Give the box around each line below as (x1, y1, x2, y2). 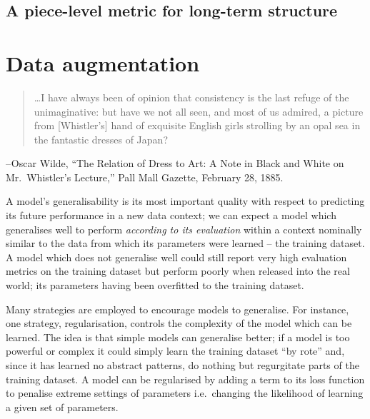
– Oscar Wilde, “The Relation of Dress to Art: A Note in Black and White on (6, 156, 344, 171)
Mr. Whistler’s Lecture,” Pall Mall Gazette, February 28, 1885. (6, 169, 284, 184)
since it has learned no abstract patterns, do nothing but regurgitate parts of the (6, 358, 359, 372)
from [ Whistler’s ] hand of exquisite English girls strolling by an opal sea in (34, 118, 361, 133)
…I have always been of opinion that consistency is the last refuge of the (34, 89, 349, 104)
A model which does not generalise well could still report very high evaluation (6, 249, 347, 264)
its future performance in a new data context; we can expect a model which (6, 208, 336, 223)
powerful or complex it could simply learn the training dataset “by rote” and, (6, 343, 345, 358)
